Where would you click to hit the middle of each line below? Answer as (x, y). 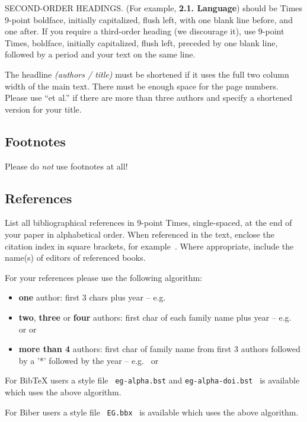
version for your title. (43, 109)
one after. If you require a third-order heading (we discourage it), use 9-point (145, 31)
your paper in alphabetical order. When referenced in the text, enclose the (140, 234)
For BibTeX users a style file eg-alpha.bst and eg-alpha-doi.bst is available (152, 380)
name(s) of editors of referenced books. (75, 258)
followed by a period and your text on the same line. (100, 54)
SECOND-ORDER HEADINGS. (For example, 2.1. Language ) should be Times (154, 8)
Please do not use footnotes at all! (66, 166)
